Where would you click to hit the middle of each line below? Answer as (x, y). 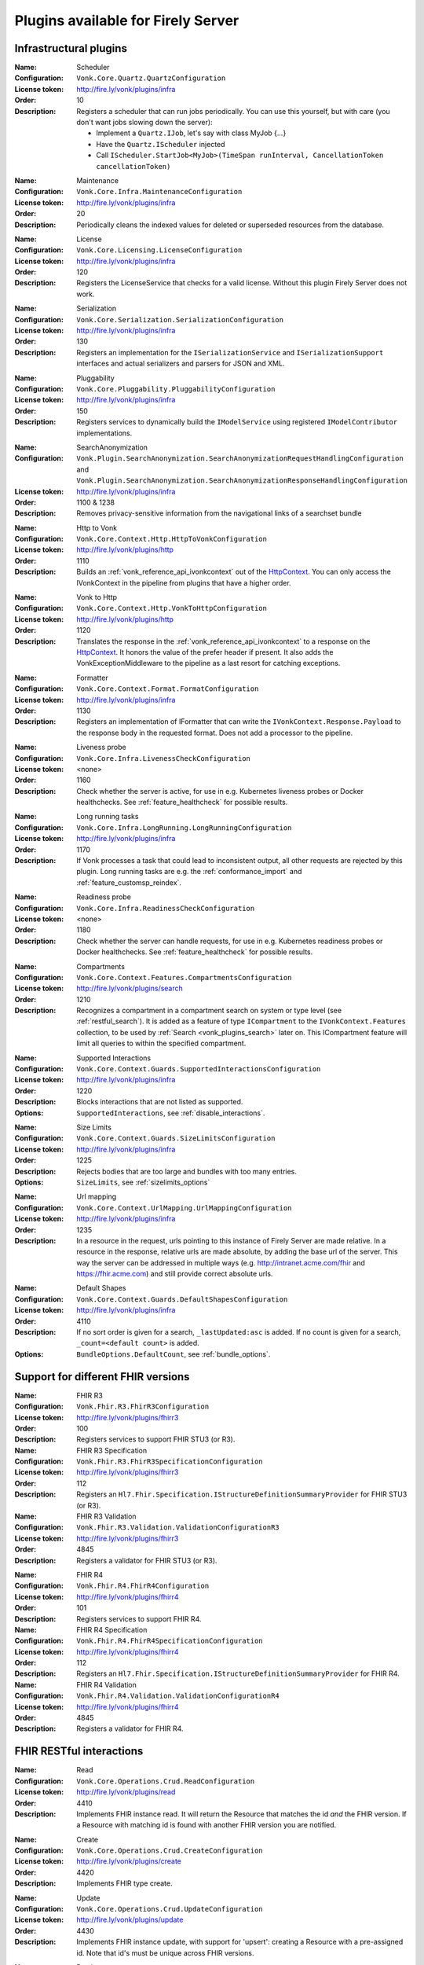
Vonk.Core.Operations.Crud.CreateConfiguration (170, 1851)
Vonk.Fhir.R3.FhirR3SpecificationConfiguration (170, 1462)
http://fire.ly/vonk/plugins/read (126, 1792)
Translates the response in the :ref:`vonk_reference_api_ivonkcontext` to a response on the (223, 641)
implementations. (104, 433)
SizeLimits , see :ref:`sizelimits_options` (143, 1182)
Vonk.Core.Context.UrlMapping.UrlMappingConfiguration (184, 1208)
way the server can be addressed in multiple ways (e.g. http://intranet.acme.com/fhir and (221, 1262)
